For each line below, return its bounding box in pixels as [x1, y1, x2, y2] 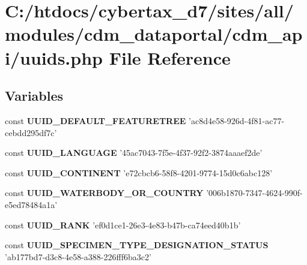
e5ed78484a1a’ [5, 198, 58, 210]
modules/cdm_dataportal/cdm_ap [5, 22, 303, 46]
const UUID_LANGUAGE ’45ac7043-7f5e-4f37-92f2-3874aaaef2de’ [5, 146, 263, 159]
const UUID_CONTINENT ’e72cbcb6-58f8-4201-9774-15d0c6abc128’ [5, 166, 273, 179]
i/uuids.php [5, 45, 103, 70]
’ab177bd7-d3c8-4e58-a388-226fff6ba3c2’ [5, 250, 151, 263]
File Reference [109, 45, 231, 70]
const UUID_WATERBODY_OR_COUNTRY [5, 186, 204, 199]
